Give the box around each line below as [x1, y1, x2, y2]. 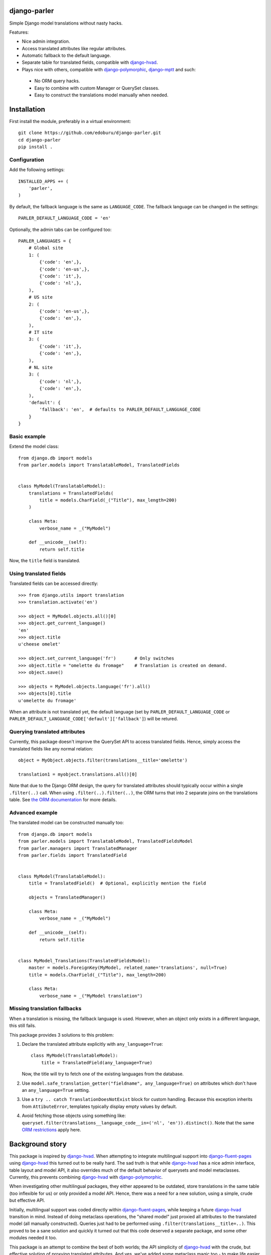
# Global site [28, 245, 64, 251]
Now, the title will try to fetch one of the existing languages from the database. [22, 1071, 184, 1077]
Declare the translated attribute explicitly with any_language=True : [22, 1041, 163, 1047]
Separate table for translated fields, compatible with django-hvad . [22, 59, 158, 65]
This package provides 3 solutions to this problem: [9, 1032, 114, 1038]
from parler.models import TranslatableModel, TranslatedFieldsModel [18, 838, 193, 844]
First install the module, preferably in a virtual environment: [9, 118, 131, 124]
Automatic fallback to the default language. [22, 53, 111, 59]
